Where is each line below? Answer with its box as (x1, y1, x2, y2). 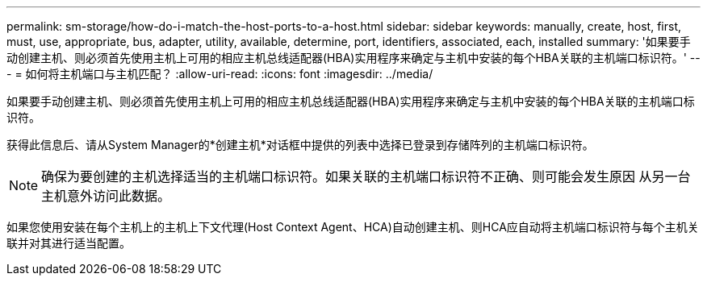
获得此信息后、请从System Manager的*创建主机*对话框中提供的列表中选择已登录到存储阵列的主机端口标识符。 (6, 138, 594, 151)
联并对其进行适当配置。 (6, 236, 131, 250)
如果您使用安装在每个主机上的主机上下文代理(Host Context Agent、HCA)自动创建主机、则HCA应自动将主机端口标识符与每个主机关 (6, 220, 699, 234)
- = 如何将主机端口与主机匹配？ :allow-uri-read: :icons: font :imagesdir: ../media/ (6, 67, 433, 81)
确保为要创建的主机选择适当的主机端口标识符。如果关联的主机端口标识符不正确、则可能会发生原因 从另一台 (41, 168, 691, 185)
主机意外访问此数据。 (41, 188, 171, 204)
